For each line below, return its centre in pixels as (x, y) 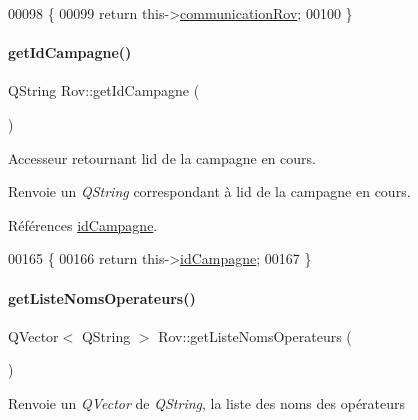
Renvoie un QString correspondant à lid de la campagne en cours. (209, 191)
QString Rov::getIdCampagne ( (104, 90)
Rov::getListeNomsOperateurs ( (255, 335)
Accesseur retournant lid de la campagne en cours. (162, 157)
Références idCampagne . (83, 224)
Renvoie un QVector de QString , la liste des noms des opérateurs (207, 402)
